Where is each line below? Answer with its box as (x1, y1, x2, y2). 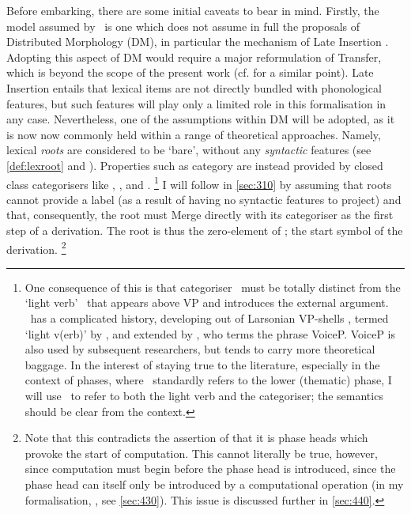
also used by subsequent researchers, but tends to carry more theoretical (25, 341, 375, 357)
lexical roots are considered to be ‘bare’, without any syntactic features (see (6, 142, 371, 158)
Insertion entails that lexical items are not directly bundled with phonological (6, 79, 382, 96)
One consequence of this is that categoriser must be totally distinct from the (25, 278, 401, 295)
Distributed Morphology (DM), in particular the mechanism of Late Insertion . (6, 33, 389, 50)
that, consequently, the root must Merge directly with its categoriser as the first (6, 206, 394, 223)
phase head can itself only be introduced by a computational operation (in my (25, 475, 404, 492)
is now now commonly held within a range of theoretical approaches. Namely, (6, 126, 381, 142)
